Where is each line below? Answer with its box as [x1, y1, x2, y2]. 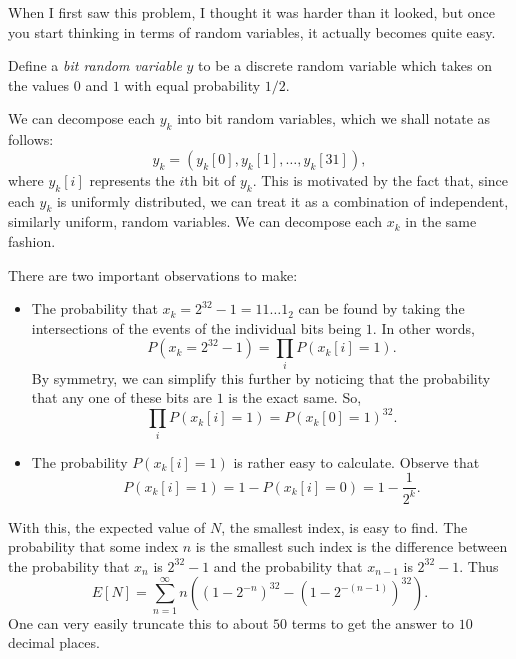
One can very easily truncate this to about [8, 612, 269, 633]
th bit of [184, 169, 236, 190]
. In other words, [372, 317, 475, 338]
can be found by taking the [298, 298, 465, 319]
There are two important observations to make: [8, 264, 298, 285]
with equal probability [124, 74, 261, 95]
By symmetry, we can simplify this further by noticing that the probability [31, 367, 491, 388]
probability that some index [8, 536, 179, 557]
